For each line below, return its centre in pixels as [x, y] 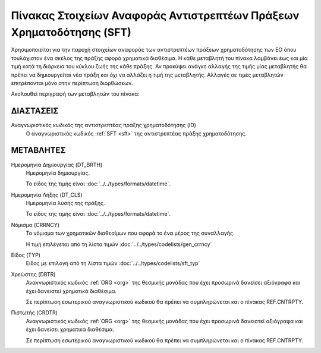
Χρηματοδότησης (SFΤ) [71, 32]
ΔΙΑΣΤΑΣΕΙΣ [35, 111]
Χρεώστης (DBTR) [33, 274]
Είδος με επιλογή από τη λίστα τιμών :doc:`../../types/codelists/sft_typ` [113, 263]
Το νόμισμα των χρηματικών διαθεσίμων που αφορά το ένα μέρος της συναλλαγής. [130, 233]
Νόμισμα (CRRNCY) [35, 225]
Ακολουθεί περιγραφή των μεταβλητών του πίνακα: [75, 94]
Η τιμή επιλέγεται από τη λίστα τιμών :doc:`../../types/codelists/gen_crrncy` [119, 244]
